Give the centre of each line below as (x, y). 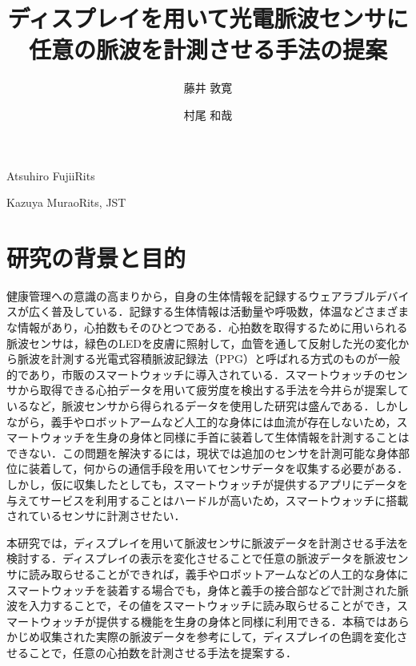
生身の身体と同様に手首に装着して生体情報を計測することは (252, 437)
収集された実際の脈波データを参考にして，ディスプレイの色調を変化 (218, 637)
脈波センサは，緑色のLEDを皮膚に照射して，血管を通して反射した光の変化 (202, 343)
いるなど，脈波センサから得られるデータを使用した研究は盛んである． (191, 405)
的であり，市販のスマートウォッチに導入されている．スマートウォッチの (196, 374)
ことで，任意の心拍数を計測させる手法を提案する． (163, 652)
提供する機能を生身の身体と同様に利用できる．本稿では (241, 621)
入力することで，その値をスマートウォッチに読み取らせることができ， (212, 605)
